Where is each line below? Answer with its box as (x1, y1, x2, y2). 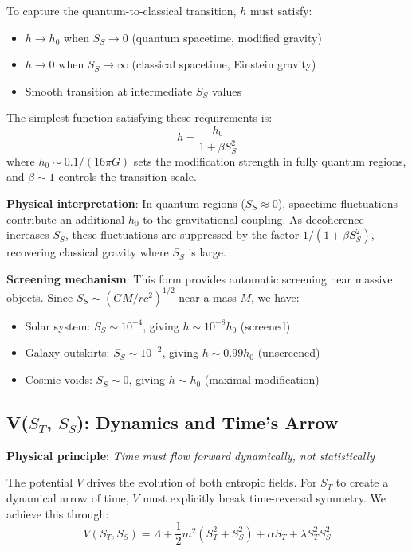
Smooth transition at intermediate (25, 82, 193, 99)
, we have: (251, 288, 300, 305)
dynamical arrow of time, (6, 490, 129, 506)
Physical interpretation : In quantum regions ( (6, 195, 245, 212)
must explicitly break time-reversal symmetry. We (143, 490, 386, 506)
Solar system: (25, 317, 91, 334)
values (211, 82, 241, 99)
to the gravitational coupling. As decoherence (143, 210, 364, 227)
